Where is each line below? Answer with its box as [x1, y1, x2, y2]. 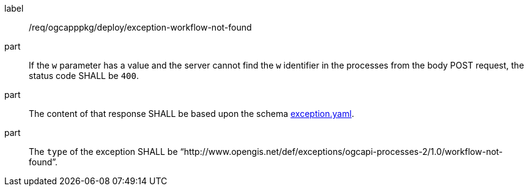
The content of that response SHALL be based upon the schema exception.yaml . [29, 108, 354, 119]
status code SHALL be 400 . [29, 70, 139, 81]
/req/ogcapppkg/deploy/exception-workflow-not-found [29, 22, 252, 32]
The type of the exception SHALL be [29, 146, 178, 157]
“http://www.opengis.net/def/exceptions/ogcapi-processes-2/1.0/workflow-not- [180, 146, 503, 157]
